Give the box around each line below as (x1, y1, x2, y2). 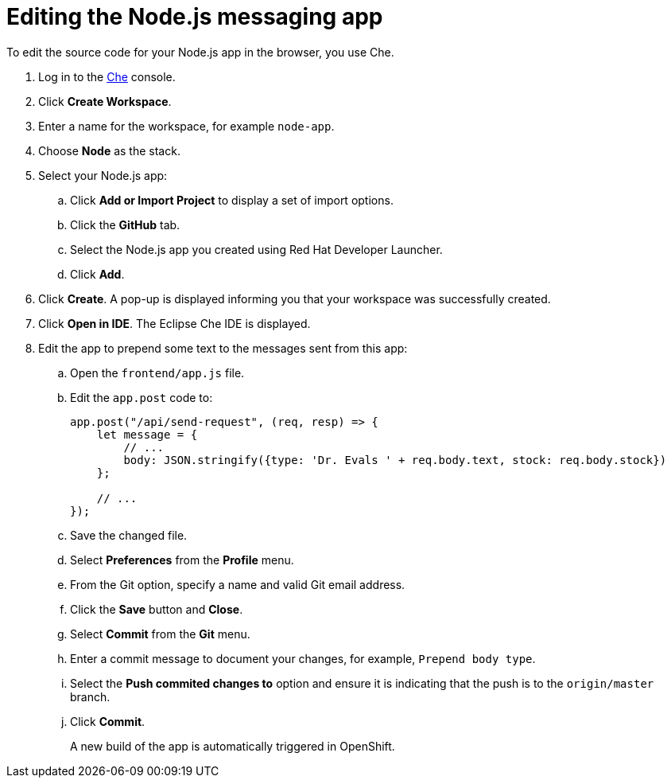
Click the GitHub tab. (70, 217, 180, 232)
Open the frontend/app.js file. (70, 365, 245, 380)
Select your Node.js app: (38, 168, 168, 182)
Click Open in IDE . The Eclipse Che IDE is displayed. (38, 316, 311, 330)
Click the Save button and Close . (70, 602, 243, 616)
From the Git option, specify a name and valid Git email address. (70, 577, 405, 591)
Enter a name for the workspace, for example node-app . (38, 119, 335, 133)
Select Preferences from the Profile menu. (70, 552, 294, 567)
